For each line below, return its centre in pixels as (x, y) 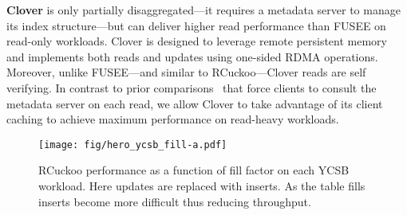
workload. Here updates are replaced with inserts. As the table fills (202, 186)
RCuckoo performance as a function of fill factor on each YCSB (194, 170)
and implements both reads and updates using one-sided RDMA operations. (192, 56)
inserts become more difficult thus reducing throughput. (175, 201)
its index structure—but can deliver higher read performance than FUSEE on (196, 25)
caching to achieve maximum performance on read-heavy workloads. (173, 119)
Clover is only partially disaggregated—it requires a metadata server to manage (203, 10)
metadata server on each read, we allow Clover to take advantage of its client (195, 103)
